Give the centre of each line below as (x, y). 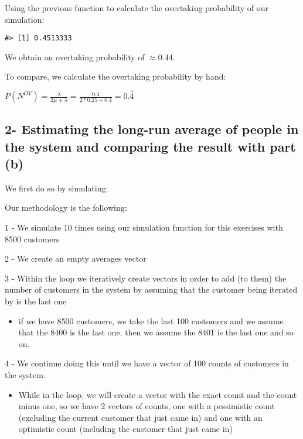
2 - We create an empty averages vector (76, 258)
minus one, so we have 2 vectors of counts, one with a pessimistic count (147, 406)
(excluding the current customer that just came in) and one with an (140, 417)
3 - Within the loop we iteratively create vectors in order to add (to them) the (146, 278)
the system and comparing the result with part (150, 146)
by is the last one (36, 301)
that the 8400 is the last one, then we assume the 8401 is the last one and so (156, 332)
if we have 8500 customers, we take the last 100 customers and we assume (151, 320)
